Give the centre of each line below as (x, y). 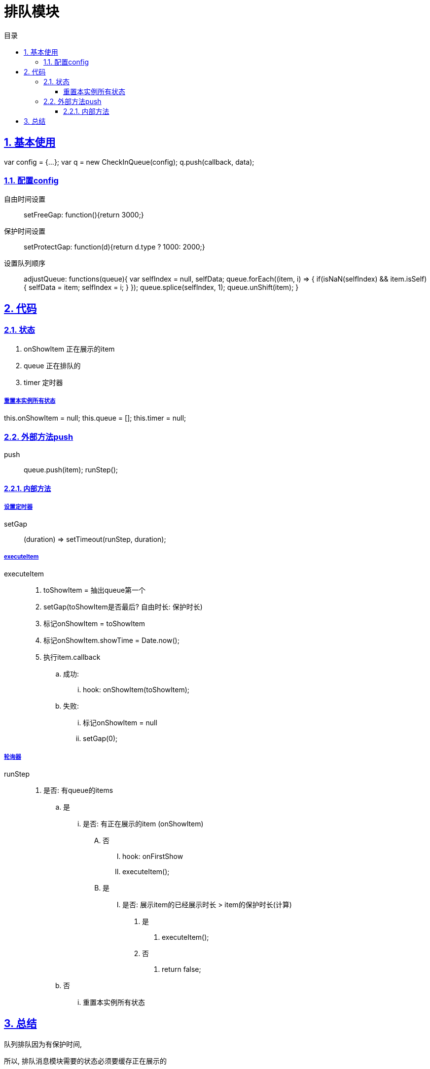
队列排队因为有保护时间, (43, 1044)
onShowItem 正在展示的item (69, 349)
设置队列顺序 (25, 263)
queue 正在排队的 (52, 365)
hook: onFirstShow (153, 856)
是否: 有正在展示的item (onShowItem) (143, 824)
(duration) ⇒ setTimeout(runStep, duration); (95, 539)
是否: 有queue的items (78, 790)
